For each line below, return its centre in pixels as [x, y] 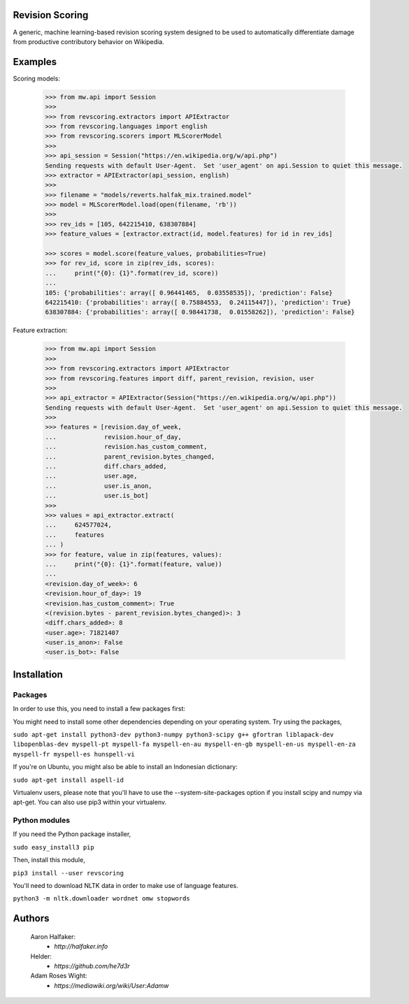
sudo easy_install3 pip [53, 847]
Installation [38, 674]
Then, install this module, [49, 860]
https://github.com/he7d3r [92, 966]
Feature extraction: [40, 330]
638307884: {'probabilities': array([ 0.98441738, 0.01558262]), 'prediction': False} [200, 312]
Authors [31, 918]
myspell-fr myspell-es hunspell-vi [74, 754]
